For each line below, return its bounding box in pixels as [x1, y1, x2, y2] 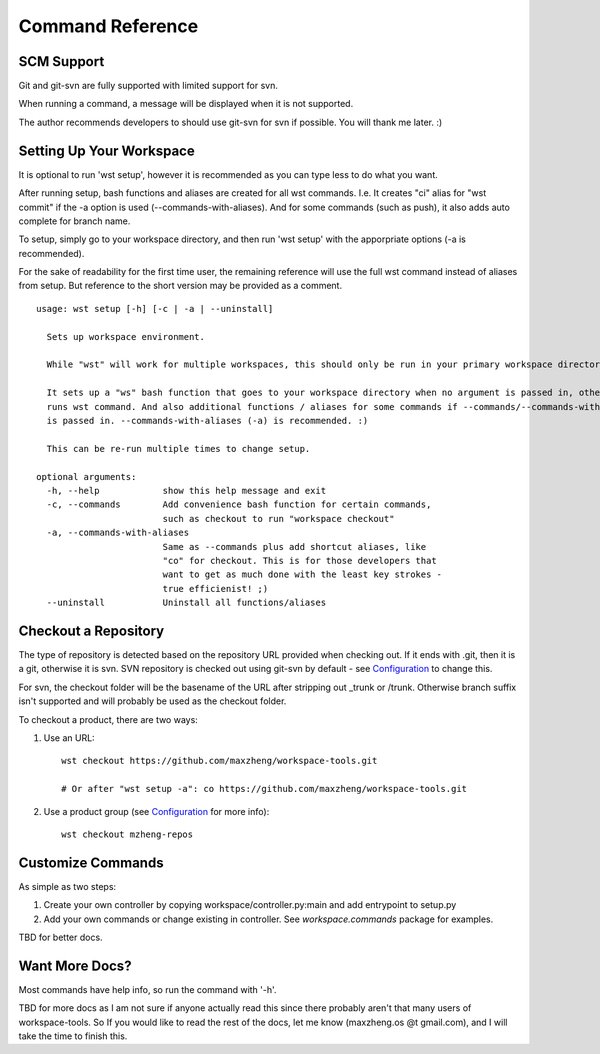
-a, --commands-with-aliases [46, 527, 190, 539]
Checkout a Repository [18, 622, 165, 639]
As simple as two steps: [18, 880, 117, 892]
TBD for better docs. [18, 931, 104, 943]
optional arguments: [36, 471, 137, 482]
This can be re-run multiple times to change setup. [46, 443, 311, 454]
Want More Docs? [18, 957, 132, 974]
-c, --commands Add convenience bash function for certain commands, [46, 499, 432, 510]
